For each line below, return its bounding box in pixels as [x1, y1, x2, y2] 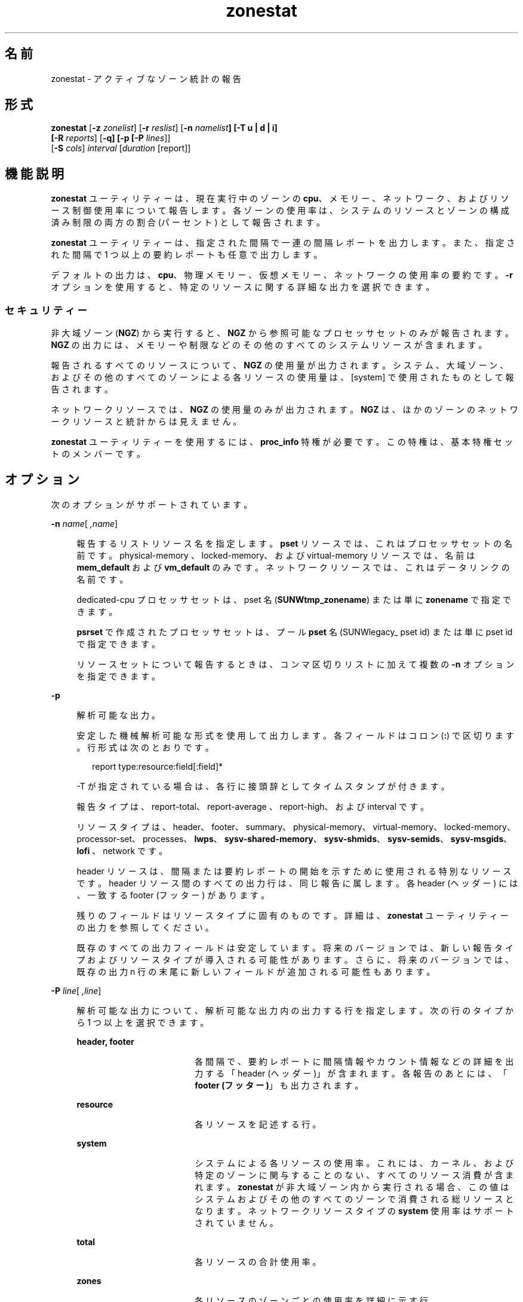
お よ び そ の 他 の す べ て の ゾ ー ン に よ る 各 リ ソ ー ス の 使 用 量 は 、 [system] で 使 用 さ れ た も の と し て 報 [51, 372, 514, 383]
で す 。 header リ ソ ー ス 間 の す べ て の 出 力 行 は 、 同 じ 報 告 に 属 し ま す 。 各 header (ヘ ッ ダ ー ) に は [76, 877, 518, 888]
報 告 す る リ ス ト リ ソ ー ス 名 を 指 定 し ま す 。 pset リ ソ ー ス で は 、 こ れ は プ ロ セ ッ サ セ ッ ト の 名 [76, 538, 513, 548]
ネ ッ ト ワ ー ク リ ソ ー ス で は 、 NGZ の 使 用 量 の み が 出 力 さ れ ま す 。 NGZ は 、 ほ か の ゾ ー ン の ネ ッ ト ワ [51, 404, 518, 415]
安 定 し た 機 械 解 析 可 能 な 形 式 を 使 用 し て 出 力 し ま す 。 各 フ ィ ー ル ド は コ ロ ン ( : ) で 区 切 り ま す [76, 730, 514, 740]
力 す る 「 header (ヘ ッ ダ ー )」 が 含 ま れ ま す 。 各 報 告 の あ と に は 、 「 [195, 1068, 507, 1078]
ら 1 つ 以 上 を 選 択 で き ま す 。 [76, 1017, 209, 1027]
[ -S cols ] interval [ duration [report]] [51, 143, 191, 154]
